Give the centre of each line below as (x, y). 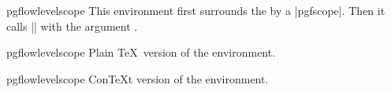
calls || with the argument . (72, 26)
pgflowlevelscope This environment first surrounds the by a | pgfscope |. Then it (196, 10)
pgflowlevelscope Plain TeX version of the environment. (141, 52)
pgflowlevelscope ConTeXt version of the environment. (138, 78)
